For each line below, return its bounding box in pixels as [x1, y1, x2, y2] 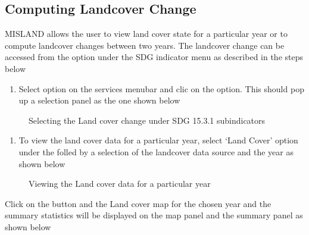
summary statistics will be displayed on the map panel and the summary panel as [5, 209, 303, 221]
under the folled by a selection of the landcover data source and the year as [18, 145, 294, 158]
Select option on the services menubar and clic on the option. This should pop [18, 82, 304, 95]
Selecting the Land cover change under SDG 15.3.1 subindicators [29, 114, 266, 126]
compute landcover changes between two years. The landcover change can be [5, 39, 285, 51]
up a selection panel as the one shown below [18, 94, 180, 106]
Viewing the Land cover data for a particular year [29, 177, 211, 190]
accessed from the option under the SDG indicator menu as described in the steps [5, 51, 304, 63]
